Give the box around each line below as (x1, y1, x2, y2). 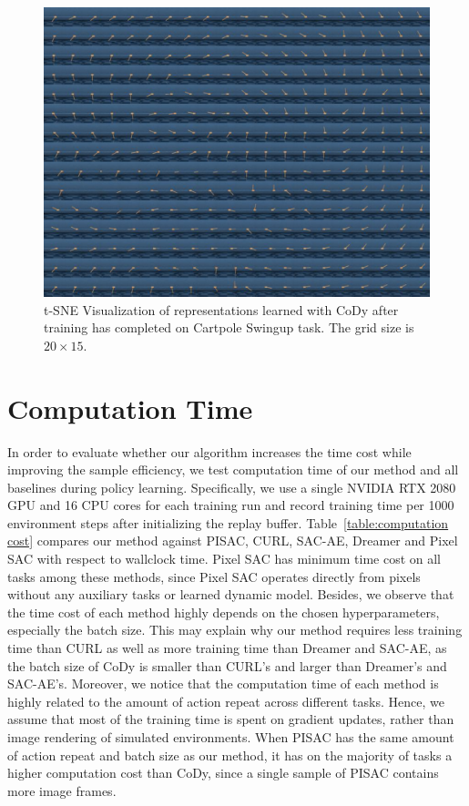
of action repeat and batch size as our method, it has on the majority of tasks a (7, 745, 453, 764)
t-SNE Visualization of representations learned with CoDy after (44, 300, 399, 319)
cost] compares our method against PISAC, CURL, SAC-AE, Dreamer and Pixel (7, 531, 458, 550)
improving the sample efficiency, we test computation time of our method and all (7, 460, 459, 479)
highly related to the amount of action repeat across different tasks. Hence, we (7, 691, 444, 710)
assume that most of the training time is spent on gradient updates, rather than (7, 709, 454, 729)
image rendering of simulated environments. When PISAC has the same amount (7, 728, 454, 746)
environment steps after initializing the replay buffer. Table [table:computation (7, 513, 449, 532)
